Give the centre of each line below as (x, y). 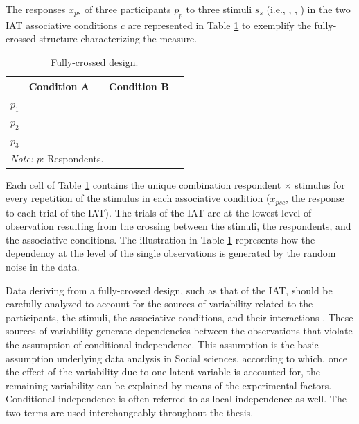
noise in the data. (43, 267)
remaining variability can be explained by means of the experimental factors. (169, 385)
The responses (36, 9)
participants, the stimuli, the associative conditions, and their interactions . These (179, 317)
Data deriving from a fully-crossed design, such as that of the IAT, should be (169, 290)
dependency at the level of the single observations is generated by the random (171, 253)
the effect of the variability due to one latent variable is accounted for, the (163, 372)
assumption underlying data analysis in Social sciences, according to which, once (176, 358)
